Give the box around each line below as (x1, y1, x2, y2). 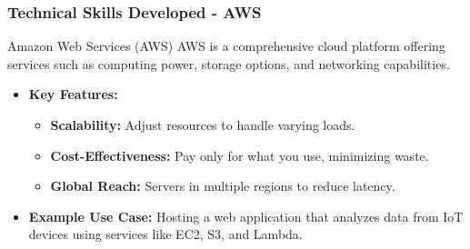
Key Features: (28, 85, 118, 104)
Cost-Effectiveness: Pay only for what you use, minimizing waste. (50, 145, 429, 164)
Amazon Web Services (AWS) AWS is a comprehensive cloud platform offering (7, 36, 445, 55)
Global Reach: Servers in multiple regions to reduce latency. (50, 176, 395, 195)
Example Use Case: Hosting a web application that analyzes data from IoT (28, 206, 464, 225)
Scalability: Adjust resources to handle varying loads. (50, 115, 355, 134)
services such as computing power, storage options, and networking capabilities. (7, 54, 450, 73)
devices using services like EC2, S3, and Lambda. (28, 224, 303, 244)
